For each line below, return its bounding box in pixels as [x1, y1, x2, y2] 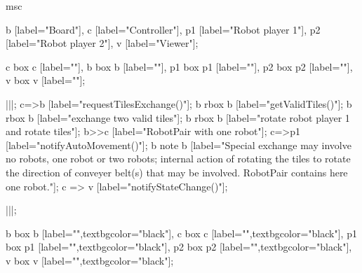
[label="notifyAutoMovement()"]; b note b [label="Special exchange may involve [6, 137, 351, 152]
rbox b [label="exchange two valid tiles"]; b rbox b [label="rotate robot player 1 [6, 110, 350, 125]
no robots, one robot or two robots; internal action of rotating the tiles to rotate [6, 151, 351, 166]
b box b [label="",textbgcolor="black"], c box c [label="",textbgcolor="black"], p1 [6, 225, 357, 240]
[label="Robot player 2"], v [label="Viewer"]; [6, 36, 199, 50]
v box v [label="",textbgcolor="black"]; [6, 253, 174, 267]
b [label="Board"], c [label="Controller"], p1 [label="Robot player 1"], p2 [6, 22, 321, 36]
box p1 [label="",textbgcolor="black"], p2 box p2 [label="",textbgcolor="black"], [6, 239, 352, 254]
